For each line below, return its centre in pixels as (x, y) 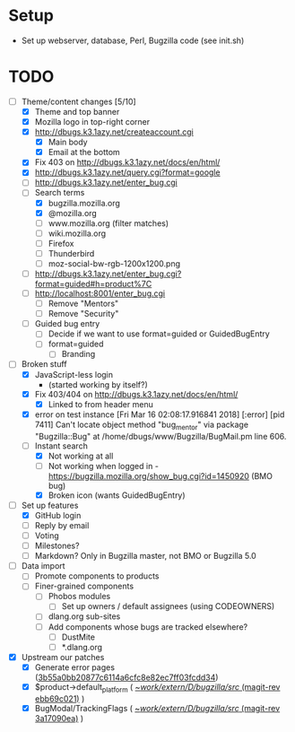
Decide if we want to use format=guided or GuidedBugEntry (159, 334)
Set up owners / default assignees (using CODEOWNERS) (168, 606)
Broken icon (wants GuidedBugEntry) (117, 495)
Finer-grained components (84, 586)
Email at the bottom (84, 152)
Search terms (60, 193)
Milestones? (57, 546)
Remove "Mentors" (83, 304)
